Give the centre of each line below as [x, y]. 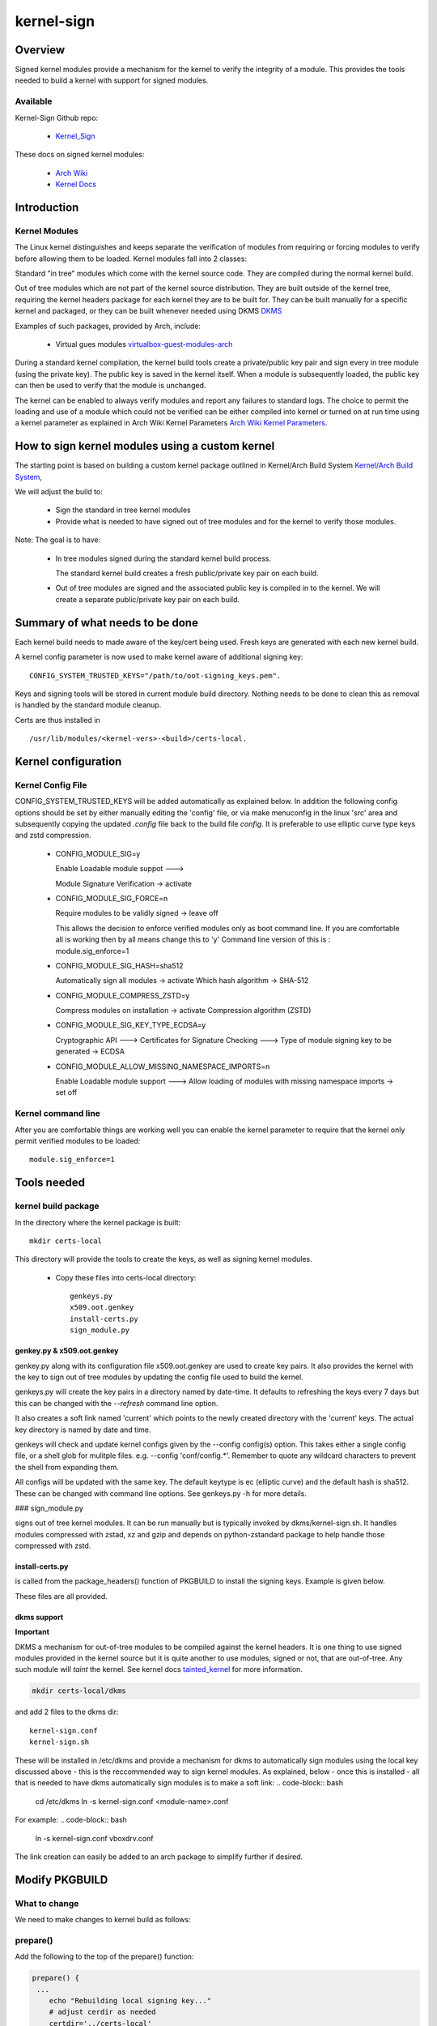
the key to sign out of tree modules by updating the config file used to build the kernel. [159, 1377]
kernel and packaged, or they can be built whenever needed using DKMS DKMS [148, 311]
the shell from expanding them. [67, 1467]
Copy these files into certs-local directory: [126, 1277]
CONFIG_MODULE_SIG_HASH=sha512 [119, 965]
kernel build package [57, 1206]
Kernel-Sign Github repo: [57, 118]
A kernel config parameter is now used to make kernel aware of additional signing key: [159, 657]
